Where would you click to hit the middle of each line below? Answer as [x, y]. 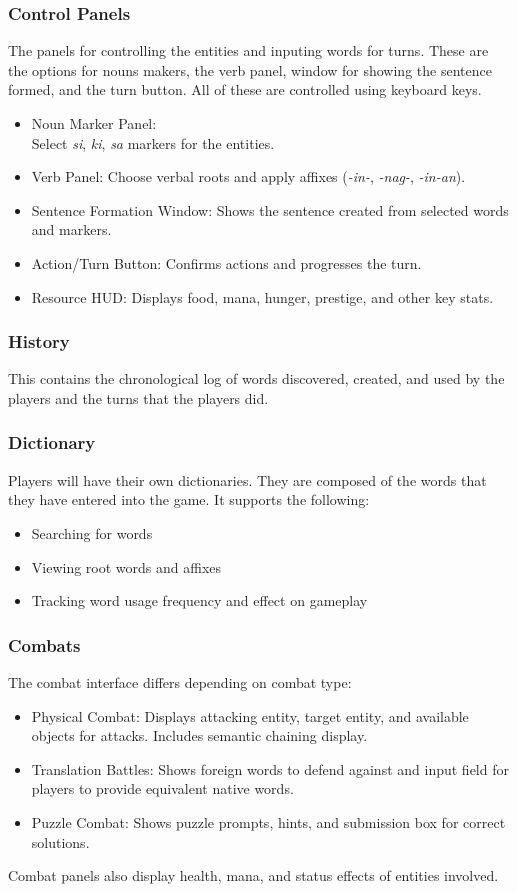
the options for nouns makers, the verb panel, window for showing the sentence [250, 69]
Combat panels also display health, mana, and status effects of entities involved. [253, 875]
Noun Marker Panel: [94, 123]
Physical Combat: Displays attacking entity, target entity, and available [250, 715]
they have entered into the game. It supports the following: [189, 499]
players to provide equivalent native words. [162, 788]
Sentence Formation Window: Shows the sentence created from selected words [270, 209]
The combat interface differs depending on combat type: [180, 681]
